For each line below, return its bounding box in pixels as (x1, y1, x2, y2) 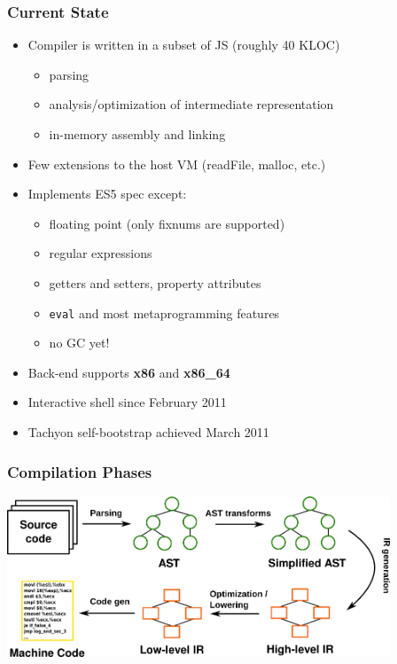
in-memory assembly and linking (49, 125, 226, 143)
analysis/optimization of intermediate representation (49, 95, 334, 113)
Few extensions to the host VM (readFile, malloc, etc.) (27, 154, 326, 173)
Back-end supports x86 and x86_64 (27, 363, 230, 381)
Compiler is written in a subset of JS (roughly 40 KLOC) (27, 35, 340, 54)
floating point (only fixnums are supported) (49, 214, 285, 232)
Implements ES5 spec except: (27, 184, 187, 203)
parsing (49, 65, 90, 83)
